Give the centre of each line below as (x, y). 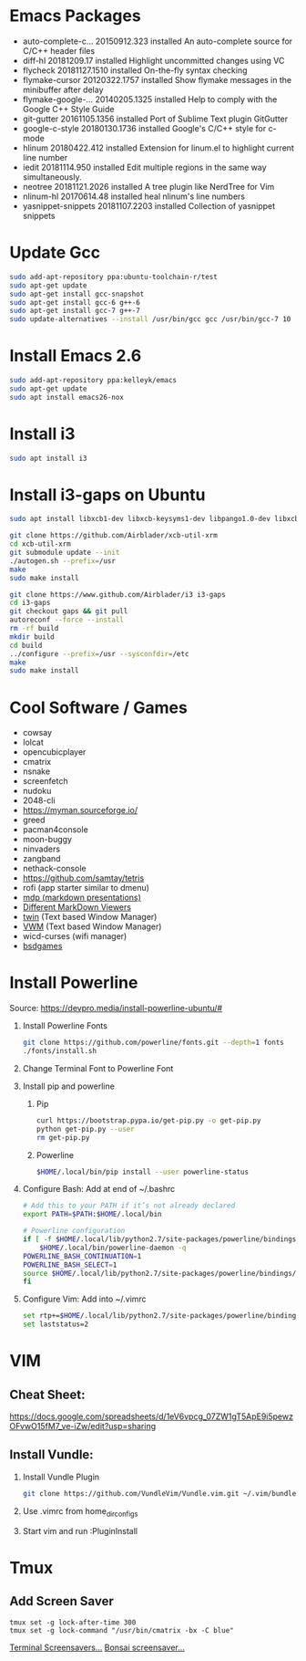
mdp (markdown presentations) (82, 898)
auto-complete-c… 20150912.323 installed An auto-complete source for (158, 41)
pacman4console (55, 830)
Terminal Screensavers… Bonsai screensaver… (97, 1647)
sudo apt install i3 (49, 458)
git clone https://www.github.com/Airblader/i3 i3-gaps (117, 594)
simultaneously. (52, 177)
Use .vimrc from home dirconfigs (80, 1512)
